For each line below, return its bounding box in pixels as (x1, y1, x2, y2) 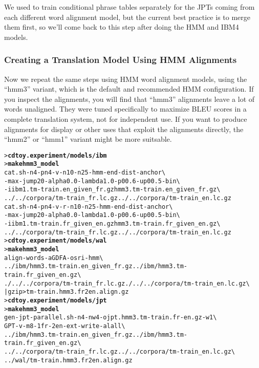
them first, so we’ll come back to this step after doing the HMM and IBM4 (4, 21, 239, 32)
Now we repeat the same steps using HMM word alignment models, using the (4, 73, 247, 84)
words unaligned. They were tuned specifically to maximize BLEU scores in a (4, 103, 247, 114)
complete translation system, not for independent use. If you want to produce (4, 113, 247, 124)
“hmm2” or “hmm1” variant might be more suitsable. (4, 134, 172, 144)
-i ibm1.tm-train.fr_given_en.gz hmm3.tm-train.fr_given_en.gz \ (4, 220, 221, 227)
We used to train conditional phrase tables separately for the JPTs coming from (4, 2, 255, 12)
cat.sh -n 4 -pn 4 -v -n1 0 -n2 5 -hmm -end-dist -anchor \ (4, 169, 166, 177)
